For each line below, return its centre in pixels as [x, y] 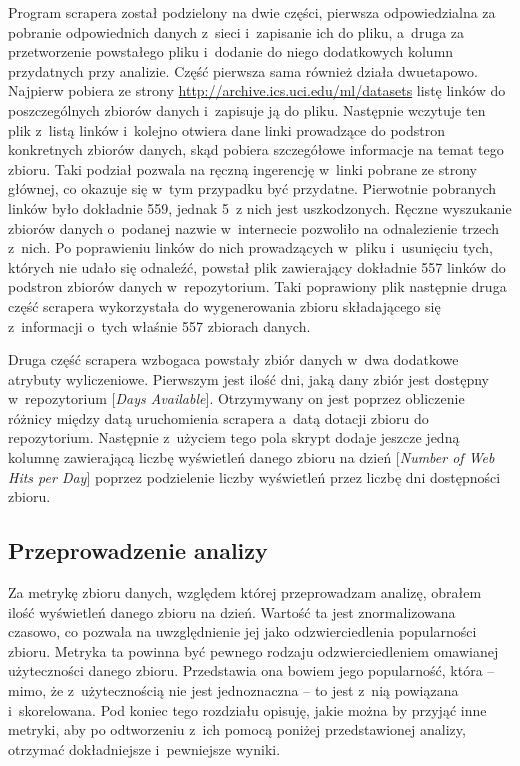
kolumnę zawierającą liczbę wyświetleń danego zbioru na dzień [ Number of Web [251, 457]
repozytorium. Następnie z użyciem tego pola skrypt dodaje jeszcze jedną [234, 437]
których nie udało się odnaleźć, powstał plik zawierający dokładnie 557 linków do [257, 266]
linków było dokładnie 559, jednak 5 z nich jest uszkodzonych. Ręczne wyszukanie [260, 207]
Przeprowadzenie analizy [138, 550]
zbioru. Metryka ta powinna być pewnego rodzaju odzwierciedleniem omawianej [253, 650]
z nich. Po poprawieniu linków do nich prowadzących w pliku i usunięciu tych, [250, 247]
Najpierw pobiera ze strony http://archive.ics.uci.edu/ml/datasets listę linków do [257, 90]
